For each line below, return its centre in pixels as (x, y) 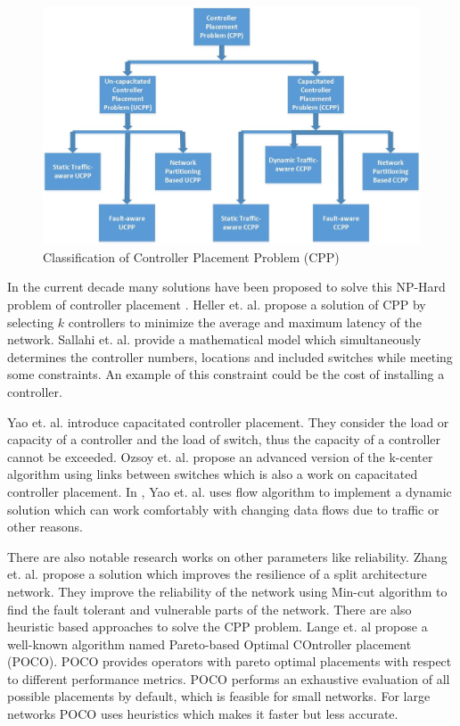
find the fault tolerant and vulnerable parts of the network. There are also (209, 609)
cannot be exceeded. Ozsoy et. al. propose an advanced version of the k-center (220, 456)
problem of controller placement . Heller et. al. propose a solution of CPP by (217, 305)
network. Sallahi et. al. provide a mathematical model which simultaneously (214, 339)
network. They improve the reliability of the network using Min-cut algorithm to (227, 591)
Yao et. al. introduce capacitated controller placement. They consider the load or (228, 421)
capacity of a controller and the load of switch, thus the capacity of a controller (224, 439)
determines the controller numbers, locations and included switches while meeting (230, 356)
